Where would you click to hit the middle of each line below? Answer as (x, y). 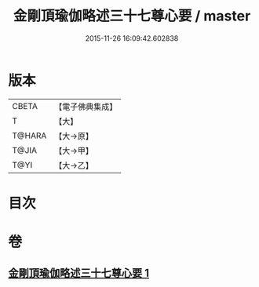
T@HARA (29, 136)
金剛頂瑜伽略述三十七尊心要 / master (132, 16)
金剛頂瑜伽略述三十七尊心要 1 (79, 273)
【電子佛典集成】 (86, 107)
